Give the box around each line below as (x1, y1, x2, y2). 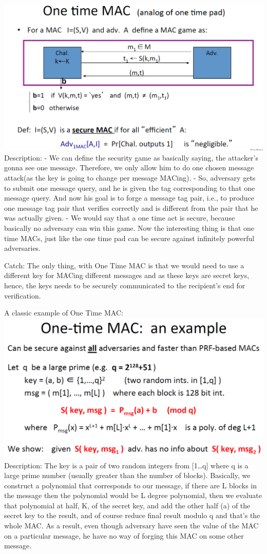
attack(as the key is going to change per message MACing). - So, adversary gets (4, 172, 256, 183)
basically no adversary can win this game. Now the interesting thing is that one (4, 223, 254, 233)
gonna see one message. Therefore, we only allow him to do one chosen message (4, 162, 254, 173)
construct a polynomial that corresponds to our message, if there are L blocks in (4, 480, 257, 490)
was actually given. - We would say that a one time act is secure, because (4, 212, 235, 223)
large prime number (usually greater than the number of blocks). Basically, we (4, 470, 251, 481)
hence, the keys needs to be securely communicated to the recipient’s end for (4, 280, 245, 290)
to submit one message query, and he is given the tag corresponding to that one (4, 182, 255, 193)
